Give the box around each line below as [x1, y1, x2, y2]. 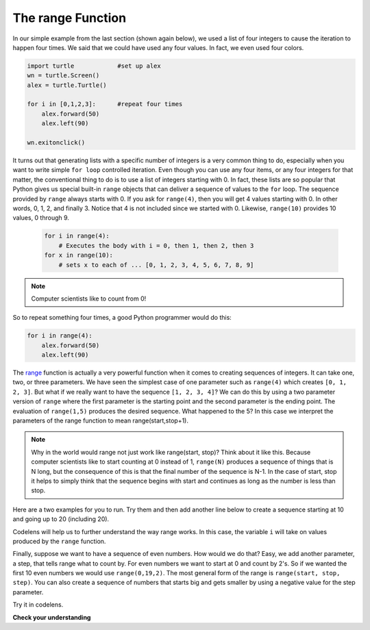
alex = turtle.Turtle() [27, 81, 108, 89]
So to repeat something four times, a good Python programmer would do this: [12, 314, 232, 322]
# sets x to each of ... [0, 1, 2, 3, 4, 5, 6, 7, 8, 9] [58, 261, 254, 268]
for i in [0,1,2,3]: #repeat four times [27, 100, 183, 108]
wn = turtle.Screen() [27, 72, 100, 79]
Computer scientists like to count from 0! [31, 294, 147, 303]
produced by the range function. [12, 537, 106, 545]
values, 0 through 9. [12, 214, 70, 222]
